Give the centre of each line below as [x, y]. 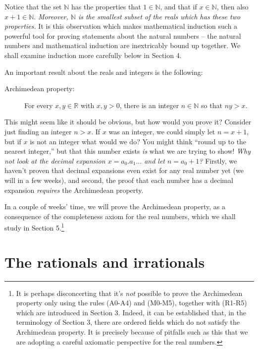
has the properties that [106, 6]
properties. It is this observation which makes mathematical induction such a [121, 26]
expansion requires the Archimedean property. [74, 190]
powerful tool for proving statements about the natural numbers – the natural [123, 35]
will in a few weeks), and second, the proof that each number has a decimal [119, 180]
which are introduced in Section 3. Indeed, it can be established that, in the [131, 312]
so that [212, 105]
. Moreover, [51, 16]
